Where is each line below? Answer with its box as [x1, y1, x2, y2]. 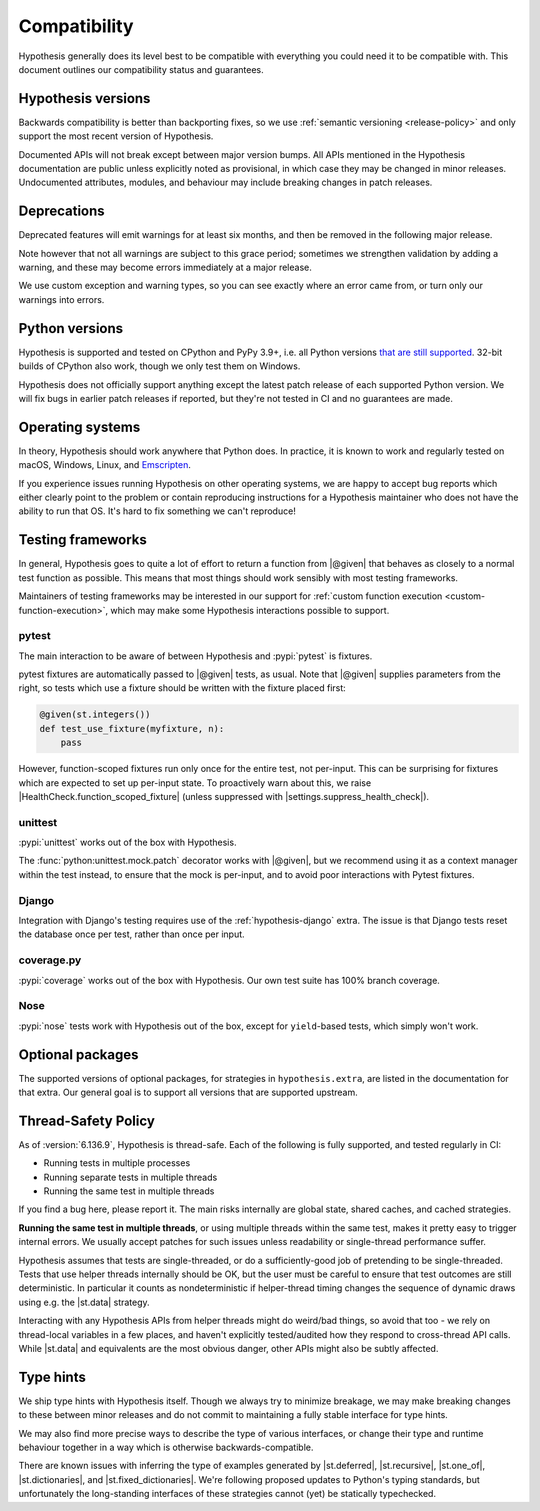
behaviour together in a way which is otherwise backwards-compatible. [18, 1441, 314, 1454]
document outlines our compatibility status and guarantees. [18, 63, 264, 75]
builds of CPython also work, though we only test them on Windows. [18, 360, 301, 372]
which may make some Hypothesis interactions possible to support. [110, 604, 390, 616]
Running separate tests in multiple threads [43, 1171, 218, 1183]
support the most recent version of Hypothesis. [18, 130, 214, 142]
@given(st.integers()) [39, 709, 151, 720]
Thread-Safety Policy [18, 1112, 155, 1129]
